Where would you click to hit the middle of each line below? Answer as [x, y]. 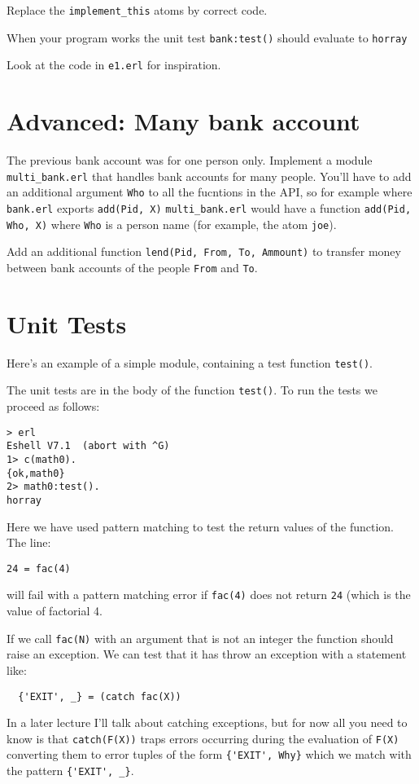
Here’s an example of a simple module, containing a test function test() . [190, 362]
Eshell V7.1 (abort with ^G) [88, 446]
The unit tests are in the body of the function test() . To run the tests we [192, 390]
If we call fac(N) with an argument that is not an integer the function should [200, 638]
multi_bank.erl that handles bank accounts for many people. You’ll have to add [209, 176]
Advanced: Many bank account [183, 121]
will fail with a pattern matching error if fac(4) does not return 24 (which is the [209, 595]
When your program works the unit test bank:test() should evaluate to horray [207, 37]
